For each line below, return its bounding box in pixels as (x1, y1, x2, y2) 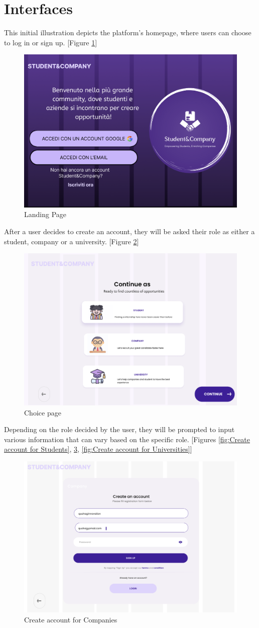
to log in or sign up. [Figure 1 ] (4, 37, 97, 47)
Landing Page (24, 209, 67, 220)
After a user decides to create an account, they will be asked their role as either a (4, 226, 255, 236)
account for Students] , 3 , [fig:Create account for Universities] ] (4, 444, 192, 454)
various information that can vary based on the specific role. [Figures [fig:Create (4, 434, 250, 444)
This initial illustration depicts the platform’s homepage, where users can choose (4, 27, 251, 38)
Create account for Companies (24, 614, 117, 624)
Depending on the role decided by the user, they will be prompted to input (4, 424, 235, 435)
